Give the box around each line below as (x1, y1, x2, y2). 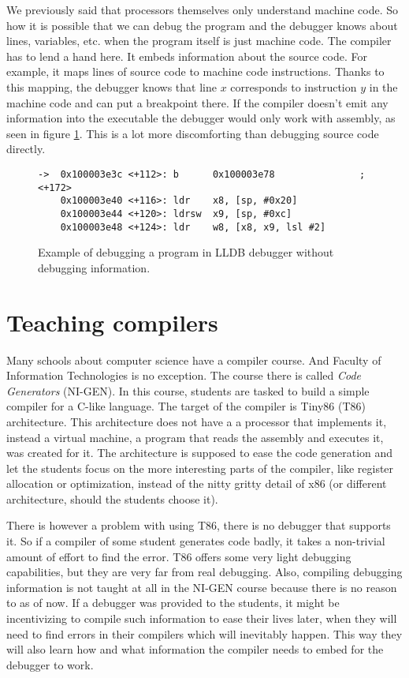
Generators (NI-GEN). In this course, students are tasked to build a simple (6, 382, 370, 399)
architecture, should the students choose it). (6, 490, 218, 507)
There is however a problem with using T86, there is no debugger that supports (6, 517, 391, 534)
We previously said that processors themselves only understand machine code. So (6, 2, 398, 17)
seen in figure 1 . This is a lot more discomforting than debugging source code (6, 125, 379, 141)
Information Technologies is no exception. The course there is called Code (6, 367, 362, 384)
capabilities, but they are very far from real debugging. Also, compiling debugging (6, 564, 403, 580)
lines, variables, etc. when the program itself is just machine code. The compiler (6, 32, 392, 49)
